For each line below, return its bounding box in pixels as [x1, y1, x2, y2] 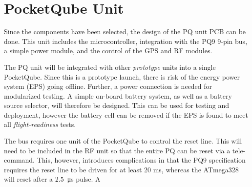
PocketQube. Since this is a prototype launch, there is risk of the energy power [4, 71, 240, 82]
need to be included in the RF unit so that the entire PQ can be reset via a [4, 145, 231, 155]
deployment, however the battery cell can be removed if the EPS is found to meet [4, 109, 248, 120]
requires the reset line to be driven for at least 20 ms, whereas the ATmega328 [4, 164, 239, 174]
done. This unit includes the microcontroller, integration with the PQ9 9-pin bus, [4, 36, 248, 46]
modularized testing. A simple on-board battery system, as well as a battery [4, 90, 232, 101]
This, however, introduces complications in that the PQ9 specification [37, 155, 246, 165]
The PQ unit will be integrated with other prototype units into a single [4, 62, 216, 72]
